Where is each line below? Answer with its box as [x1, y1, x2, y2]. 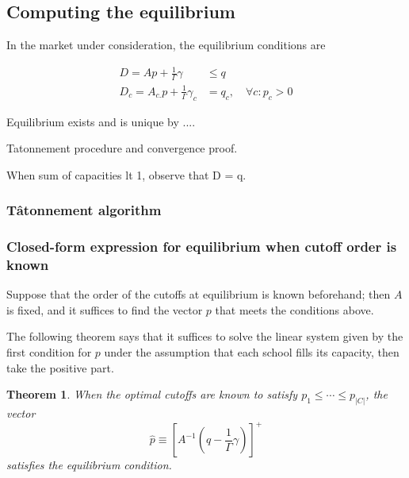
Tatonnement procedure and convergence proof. [6, 140, 238, 156]
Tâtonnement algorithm [6, 200, 162, 220]
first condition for [6, 344, 92, 360]
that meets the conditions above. [215, 301, 374, 318]
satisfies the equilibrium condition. [6, 457, 172, 473]
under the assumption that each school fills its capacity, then [104, 344, 399, 360]
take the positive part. [6, 359, 114, 376]
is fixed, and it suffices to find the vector [6, 301, 203, 318]
